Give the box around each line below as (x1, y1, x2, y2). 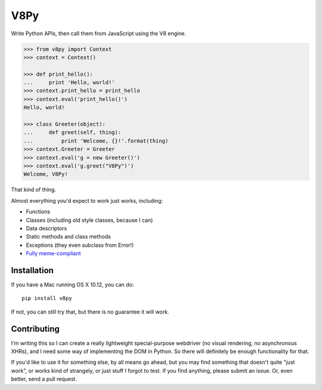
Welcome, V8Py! (23, 171, 68, 178)
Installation (11, 265, 54, 276)
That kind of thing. (11, 186, 57, 193)
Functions (26, 208, 51, 215)
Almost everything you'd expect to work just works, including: (11, 197, 163, 204)
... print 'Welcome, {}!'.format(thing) (23, 137, 169, 144)
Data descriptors (26, 224, 67, 232)
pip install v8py (21, 295, 72, 302)
